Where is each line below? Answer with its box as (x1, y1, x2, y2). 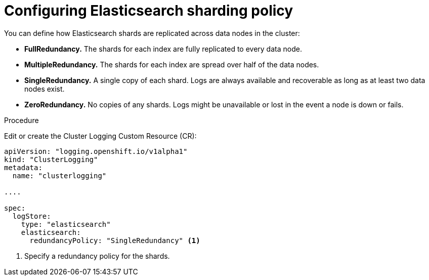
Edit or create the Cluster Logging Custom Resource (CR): (4, 131, 197, 140)
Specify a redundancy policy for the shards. (24, 251, 170, 260)
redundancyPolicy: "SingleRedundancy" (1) (29, 236, 200, 245)
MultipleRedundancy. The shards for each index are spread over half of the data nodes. (24, 60, 319, 69)
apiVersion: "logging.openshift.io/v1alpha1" (4, 147, 188, 155)
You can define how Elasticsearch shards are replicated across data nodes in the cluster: (4, 28, 300, 37)
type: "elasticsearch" (21, 220, 111, 228)
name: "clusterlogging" (12, 171, 107, 180)
